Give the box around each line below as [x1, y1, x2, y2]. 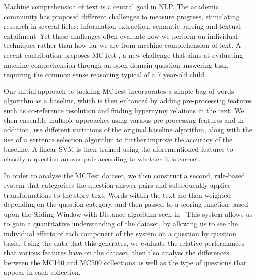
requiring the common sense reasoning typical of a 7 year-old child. [4, 69, 206, 80]
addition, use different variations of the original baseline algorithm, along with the [4, 124, 252, 135]
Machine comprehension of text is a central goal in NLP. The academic [4, 1, 219, 11]
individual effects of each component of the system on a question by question [4, 228, 236, 239]
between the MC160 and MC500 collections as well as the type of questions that [4, 257, 247, 267]
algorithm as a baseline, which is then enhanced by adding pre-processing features [4, 95, 252, 106]
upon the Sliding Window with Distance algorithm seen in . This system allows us [4, 208, 253, 219]
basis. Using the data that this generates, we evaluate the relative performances [4, 238, 245, 248]
